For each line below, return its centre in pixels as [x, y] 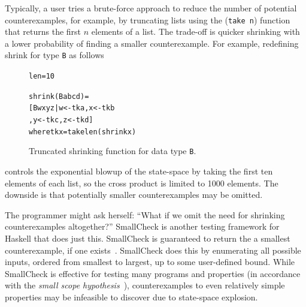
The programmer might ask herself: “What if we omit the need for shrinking [145, 214]
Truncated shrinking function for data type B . [113, 151]
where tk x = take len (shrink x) [83, 132]
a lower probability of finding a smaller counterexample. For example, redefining [152, 43]
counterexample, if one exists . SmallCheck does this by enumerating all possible [153, 250]
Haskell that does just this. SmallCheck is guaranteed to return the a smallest [148, 238]
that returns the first [43, 31]
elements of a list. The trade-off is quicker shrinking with [196, 31]
